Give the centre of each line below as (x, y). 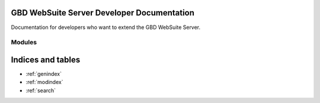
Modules (24, 43)
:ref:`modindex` (44, 82)
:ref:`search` (41, 90)
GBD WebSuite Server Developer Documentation (103, 13)
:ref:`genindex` (44, 73)
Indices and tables (46, 59)
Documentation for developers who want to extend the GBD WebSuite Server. (106, 27)
